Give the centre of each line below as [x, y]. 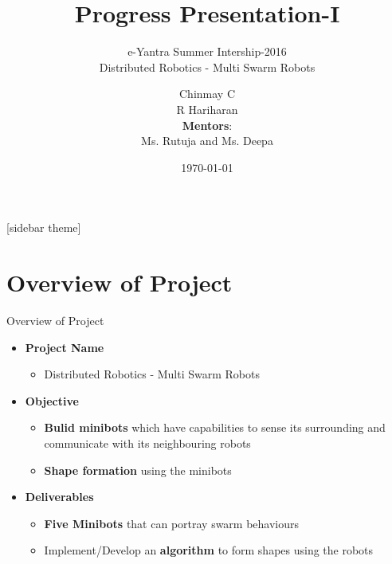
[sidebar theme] [44, 227]
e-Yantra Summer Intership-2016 [207, 51]
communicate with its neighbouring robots [147, 443]
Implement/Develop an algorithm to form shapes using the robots [209, 550]
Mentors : [207, 125]
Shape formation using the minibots [138, 470]
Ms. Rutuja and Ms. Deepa [207, 141]
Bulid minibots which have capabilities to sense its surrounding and [215, 427]
